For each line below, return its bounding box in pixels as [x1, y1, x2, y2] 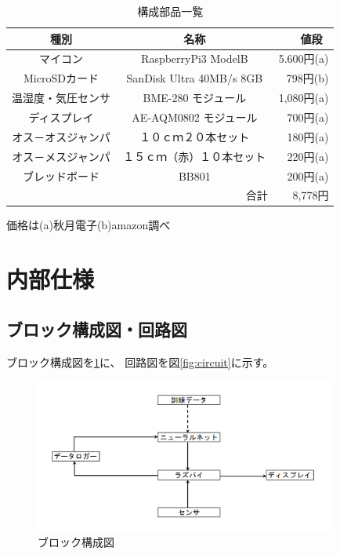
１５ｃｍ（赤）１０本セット [123, 148, 266, 164]
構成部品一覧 [137, 3, 204, 19]
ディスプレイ [28, 108, 94, 125]
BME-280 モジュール [143, 89, 247, 106]
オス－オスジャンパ [12, 128, 110, 144]
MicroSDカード [24, 70, 99, 86]
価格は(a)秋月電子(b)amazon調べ [6, 217, 171, 233]
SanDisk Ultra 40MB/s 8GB [126, 70, 263, 86]
